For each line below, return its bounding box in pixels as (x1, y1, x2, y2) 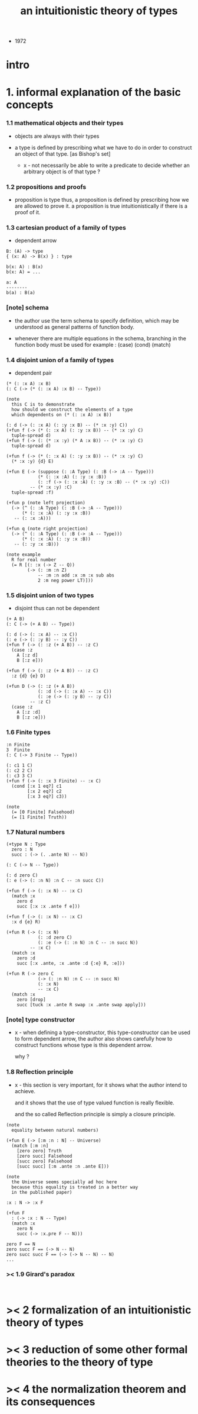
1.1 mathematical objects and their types (6, 119, 124, 127)
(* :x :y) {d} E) (11, 459, 54, 465)
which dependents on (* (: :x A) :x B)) (11, 412, 112, 418)
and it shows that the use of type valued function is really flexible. (14, 1099, 175, 1106)
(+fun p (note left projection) (6, 500, 85, 506)
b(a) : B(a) (6, 290, 35, 296)
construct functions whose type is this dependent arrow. (14, 1042, 152, 1049)
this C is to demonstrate (11, 401, 75, 408)
